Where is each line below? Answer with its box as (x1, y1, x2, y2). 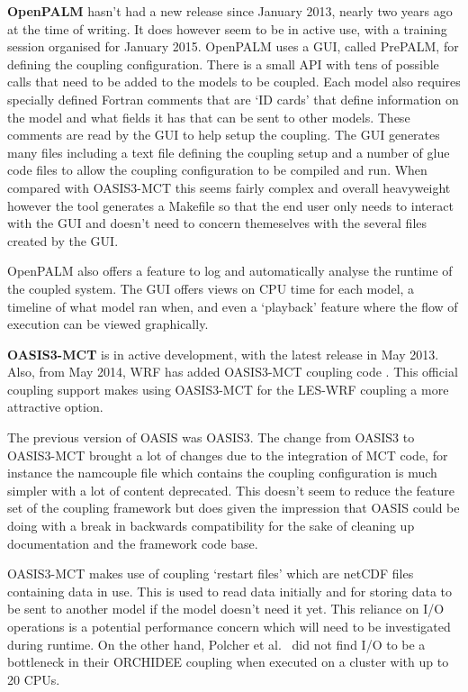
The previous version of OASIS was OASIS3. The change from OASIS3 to (7, 428, 415, 447)
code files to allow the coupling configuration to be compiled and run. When (7, 160, 427, 179)
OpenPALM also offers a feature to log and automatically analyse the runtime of (7, 261, 453, 280)
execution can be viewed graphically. (7, 314, 209, 333)
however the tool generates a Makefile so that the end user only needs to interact (7, 196, 454, 214)
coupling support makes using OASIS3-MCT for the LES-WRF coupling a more (7, 379, 449, 398)
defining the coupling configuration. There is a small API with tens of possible (7, 54, 439, 73)
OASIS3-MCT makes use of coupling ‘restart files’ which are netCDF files (7, 564, 414, 583)
